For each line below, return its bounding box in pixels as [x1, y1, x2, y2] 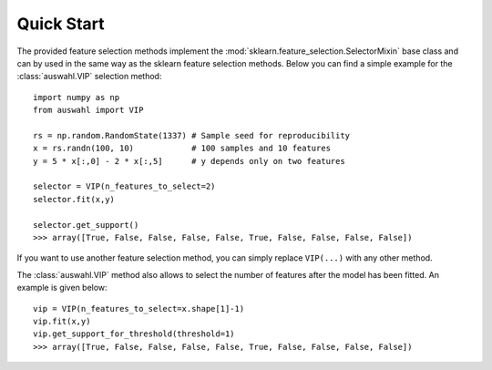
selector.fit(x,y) [33, 194, 116, 204]
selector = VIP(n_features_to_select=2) [33, 181, 216, 191]
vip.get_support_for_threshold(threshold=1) [33, 329, 236, 339]
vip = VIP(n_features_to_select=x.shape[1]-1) [33, 303, 245, 313]
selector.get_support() [33, 220, 139, 230]
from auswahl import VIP [33, 105, 144, 116]
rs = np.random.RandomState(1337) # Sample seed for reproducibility [33, 130, 351, 140]
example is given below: [16, 283, 108, 293]
